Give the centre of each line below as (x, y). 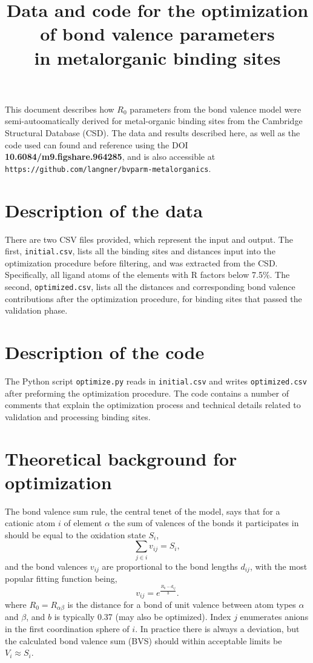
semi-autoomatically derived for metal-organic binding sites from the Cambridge (154, 121)
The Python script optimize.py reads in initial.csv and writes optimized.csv (156, 381)
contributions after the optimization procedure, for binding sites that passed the (153, 298)
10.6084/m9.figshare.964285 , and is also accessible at (110, 157)
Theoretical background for (121, 458)
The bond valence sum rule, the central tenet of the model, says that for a (143, 511)
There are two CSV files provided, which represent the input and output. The (149, 239)
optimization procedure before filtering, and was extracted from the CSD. (141, 262)
